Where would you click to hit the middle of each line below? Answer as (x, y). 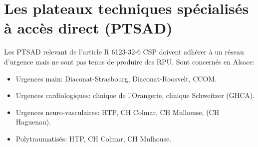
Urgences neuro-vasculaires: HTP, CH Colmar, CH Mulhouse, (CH (118, 112)
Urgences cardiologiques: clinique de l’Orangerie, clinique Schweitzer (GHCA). (135, 95)
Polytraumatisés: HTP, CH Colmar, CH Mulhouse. (94, 138)
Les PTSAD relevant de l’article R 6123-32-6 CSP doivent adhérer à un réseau (124, 52)
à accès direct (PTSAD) (88, 28)
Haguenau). (33, 122)
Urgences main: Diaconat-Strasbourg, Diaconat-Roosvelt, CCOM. (116, 78)
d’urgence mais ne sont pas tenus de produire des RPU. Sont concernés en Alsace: (129, 61)
